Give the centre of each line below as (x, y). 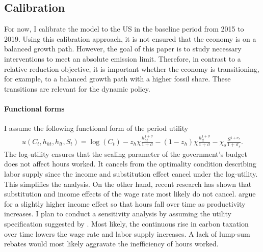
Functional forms (34, 108)
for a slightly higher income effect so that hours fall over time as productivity (125, 203)
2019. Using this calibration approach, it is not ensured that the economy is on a (130, 38)
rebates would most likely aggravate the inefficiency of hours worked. (111, 244)
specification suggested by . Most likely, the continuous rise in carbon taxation (126, 224)
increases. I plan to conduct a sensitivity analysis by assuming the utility (118, 214)
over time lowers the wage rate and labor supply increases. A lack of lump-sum (127, 233)
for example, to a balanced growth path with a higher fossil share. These (117, 79)
